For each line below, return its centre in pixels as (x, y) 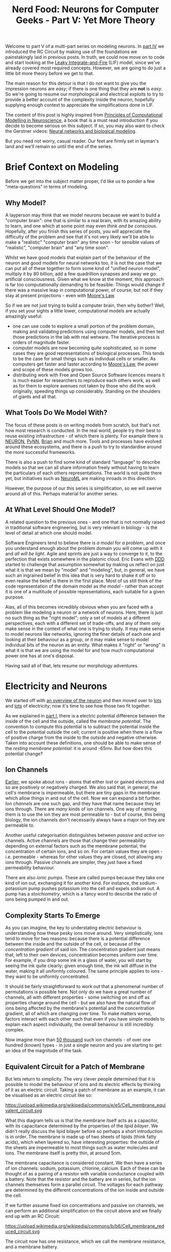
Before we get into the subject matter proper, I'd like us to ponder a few (80, 181)
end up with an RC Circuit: (33, 1216)
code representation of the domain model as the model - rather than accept (84, 586)
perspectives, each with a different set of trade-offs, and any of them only (83, 623)
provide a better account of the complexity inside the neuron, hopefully (80, 100)
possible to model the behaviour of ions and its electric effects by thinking (83, 1084)
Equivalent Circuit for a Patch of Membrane (75, 1066)
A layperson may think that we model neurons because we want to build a (83, 215)
